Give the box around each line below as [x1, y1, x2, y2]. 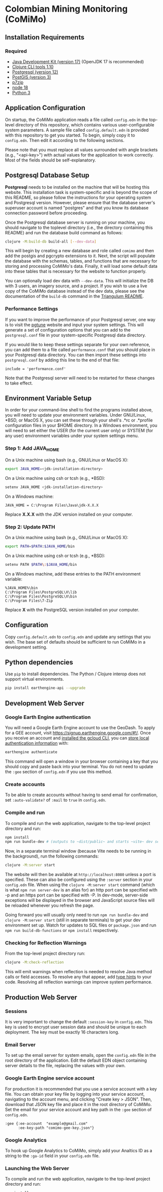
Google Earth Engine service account [5, 1075, 95, 1082]
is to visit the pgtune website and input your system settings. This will [5, 322, 144, 328]
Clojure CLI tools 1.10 [12, 64, 54, 70]
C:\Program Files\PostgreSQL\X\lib [5, 590, 77, 595]
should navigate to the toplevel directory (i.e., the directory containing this [5, 225, 153, 230]
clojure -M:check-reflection [5, 960, 64, 965]
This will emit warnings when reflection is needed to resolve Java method [5, 969, 152, 975]
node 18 [12, 84, 28, 90]
